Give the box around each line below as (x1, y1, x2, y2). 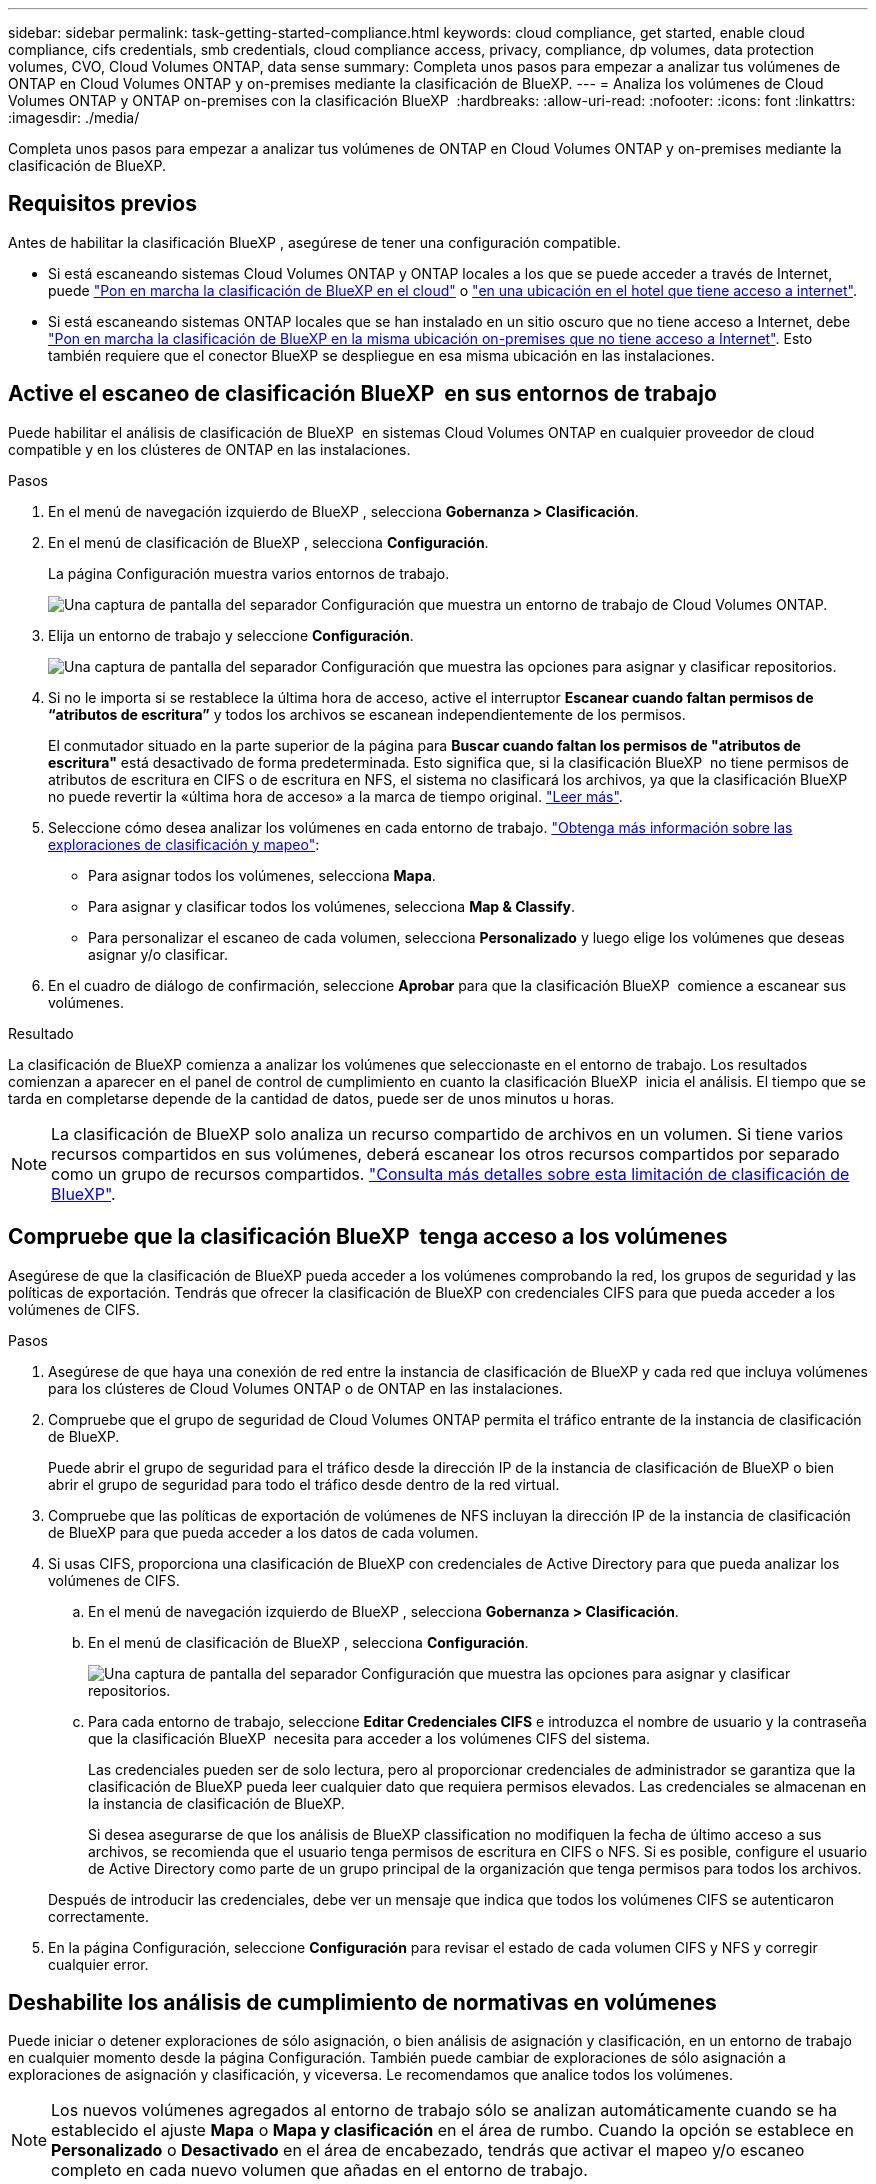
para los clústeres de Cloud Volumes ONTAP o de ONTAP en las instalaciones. (48, 1379, 563, 1397)
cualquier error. (48, 1955, 149, 1973)
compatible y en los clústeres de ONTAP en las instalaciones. (8, 440, 411, 458)
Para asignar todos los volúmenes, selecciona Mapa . (88, 866, 436, 884)
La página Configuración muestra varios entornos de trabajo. (48, 564, 450, 582)
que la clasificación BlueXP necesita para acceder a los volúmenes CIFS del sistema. (88, 1729, 651, 1747)
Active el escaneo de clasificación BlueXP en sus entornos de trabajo (8, 381, 717, 407)
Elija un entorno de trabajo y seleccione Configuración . (48, 626, 414, 644)
